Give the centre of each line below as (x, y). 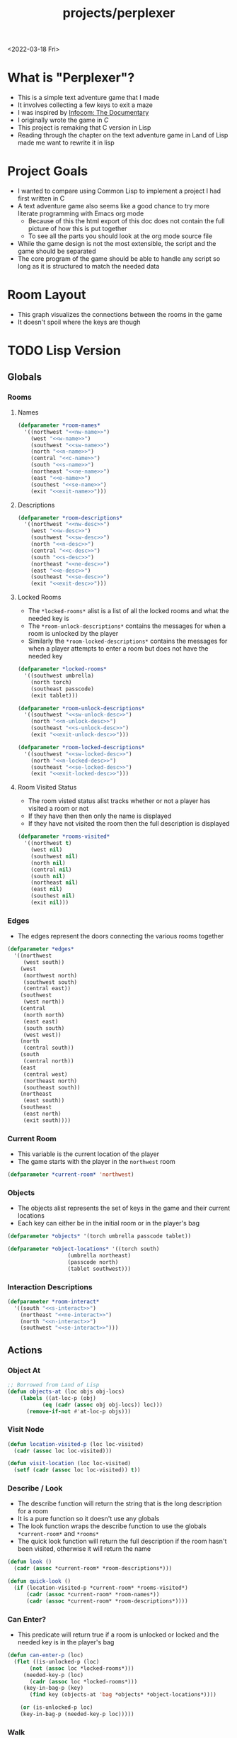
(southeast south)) (52, 1087)
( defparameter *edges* (41, 949)
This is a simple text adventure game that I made (88, 98)
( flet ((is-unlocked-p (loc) (57, 1661)
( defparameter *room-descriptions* (70, 518)
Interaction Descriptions (50, 1286)
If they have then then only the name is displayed (100, 816)
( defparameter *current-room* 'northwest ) (71, 1174)
